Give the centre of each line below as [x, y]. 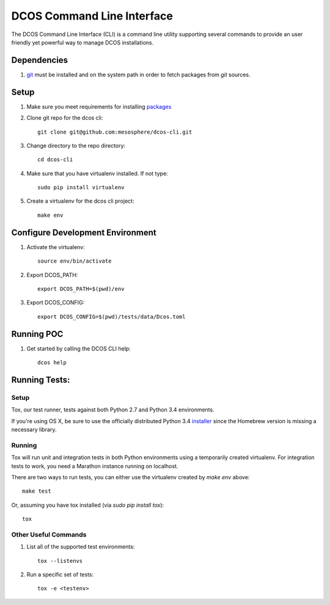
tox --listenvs [60, 561]
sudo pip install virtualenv [81, 187]
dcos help [52, 363]
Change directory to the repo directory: [76, 145]
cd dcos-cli [55, 160]
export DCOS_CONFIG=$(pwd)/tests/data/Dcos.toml [112, 317]
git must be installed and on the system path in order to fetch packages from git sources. [138, 74]
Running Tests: [41, 379]
